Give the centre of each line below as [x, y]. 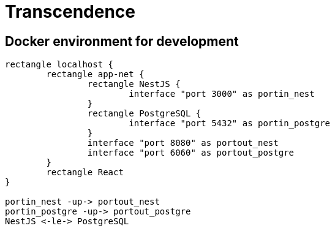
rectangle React [85, 172]
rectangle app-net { [95, 74]
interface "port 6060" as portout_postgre [191, 153]
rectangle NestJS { [134, 84]
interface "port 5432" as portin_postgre [230, 123]
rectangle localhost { [59, 65]
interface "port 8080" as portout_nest [183, 143]
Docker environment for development [122, 41]
